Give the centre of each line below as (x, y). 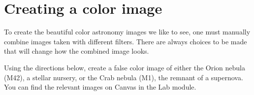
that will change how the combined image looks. (77, 51)
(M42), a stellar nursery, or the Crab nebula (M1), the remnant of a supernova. (124, 77)
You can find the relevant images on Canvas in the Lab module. (100, 87)
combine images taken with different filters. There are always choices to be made (126, 41)
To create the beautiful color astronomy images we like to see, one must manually (127, 32)
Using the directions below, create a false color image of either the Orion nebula (125, 67)
